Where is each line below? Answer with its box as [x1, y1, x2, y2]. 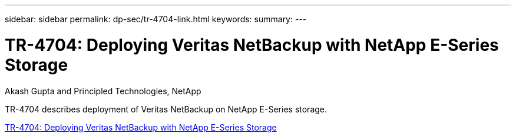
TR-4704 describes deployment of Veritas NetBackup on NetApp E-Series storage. [5, 104, 328, 114]
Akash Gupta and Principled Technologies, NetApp [5, 85, 201, 96]
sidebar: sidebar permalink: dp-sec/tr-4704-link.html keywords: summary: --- [5, 14, 307, 24]
